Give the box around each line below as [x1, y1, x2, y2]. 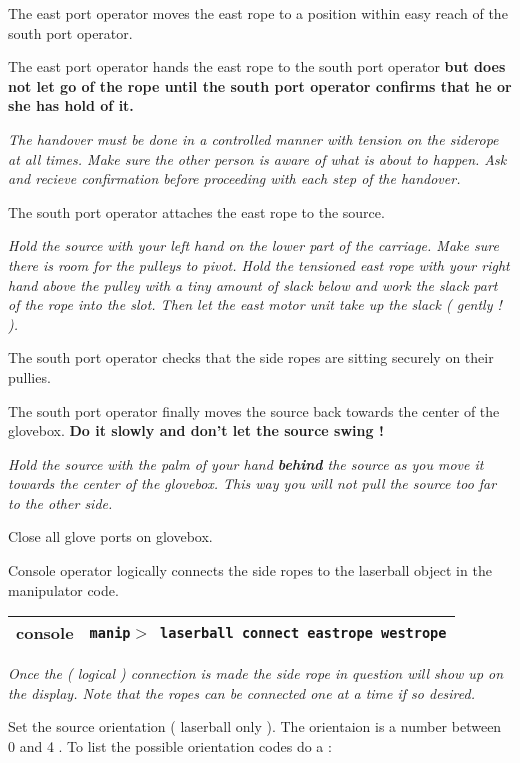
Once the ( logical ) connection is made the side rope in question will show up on [8, 663, 504, 684]
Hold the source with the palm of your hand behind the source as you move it [8, 453, 484, 474]
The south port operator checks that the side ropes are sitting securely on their [8, 347, 494, 368]
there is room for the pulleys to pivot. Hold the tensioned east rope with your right [8, 254, 510, 275]
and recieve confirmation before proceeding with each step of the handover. [8, 168, 461, 189]
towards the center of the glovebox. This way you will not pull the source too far [8, 473, 497, 494]
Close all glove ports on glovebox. [8, 526, 213, 547]
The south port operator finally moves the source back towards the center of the [8, 400, 500, 421]
